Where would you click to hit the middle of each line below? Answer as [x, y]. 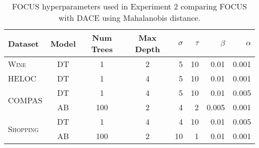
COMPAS [25, 100]
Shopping [23, 129]
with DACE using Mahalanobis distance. [129, 18]
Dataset [24, 43]
